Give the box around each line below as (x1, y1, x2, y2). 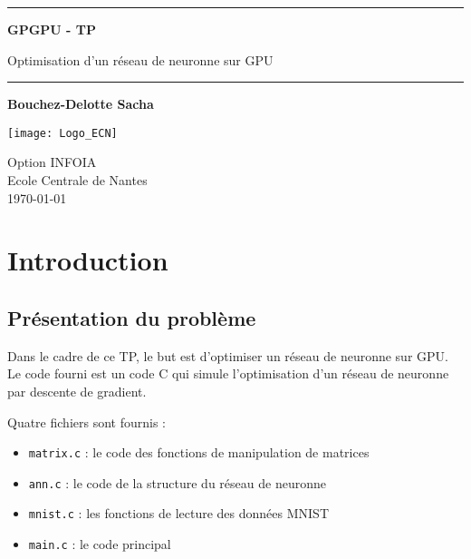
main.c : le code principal (28, 534, 171, 554)
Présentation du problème (7, 303, 256, 331)
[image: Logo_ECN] (7, 126, 118, 140)
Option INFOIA (7, 152, 97, 172)
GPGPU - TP (7, 20, 96, 38)
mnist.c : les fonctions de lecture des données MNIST (28, 504, 330, 523)
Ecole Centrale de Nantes (7, 171, 148, 190)
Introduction (7, 241, 168, 279)
